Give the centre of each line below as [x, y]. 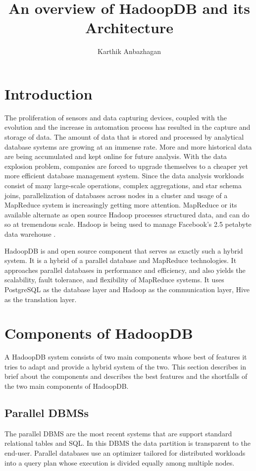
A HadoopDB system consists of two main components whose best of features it [126, 357]
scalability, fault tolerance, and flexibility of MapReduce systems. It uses [114, 280]
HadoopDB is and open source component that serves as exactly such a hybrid [124, 250]
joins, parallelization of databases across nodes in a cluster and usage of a [116, 195]
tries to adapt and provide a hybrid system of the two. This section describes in [125, 366]
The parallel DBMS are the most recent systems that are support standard [118, 433]
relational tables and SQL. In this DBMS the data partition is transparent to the [128, 443]
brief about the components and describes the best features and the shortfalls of [126, 376]
